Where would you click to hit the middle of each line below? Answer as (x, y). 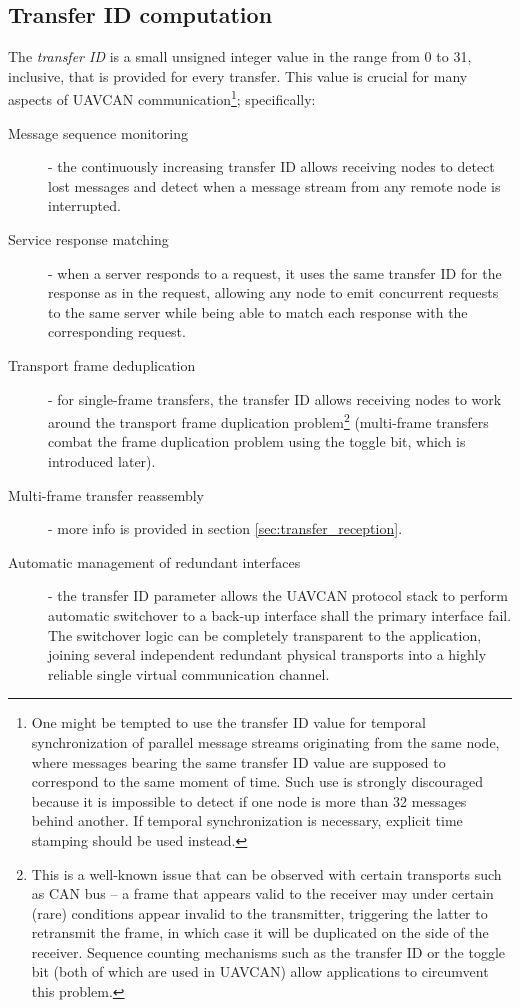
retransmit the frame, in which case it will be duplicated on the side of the (260, 932)
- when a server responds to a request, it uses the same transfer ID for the (275, 272)
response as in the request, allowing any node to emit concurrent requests (273, 292)
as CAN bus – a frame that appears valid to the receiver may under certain (262, 893)
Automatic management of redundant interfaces (154, 561)
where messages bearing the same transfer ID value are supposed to (238, 761)
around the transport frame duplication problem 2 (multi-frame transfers (268, 420)
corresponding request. (117, 331)
